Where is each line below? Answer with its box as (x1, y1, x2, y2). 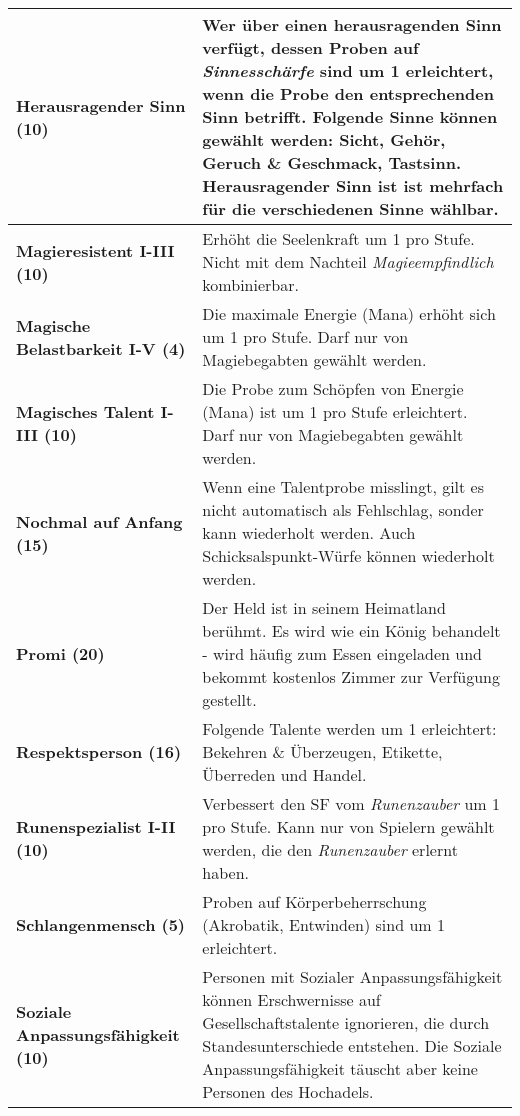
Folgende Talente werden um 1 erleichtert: (202, 717, 497, 740)
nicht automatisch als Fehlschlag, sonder (202, 498, 484, 521)
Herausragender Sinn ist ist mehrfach (202, 174, 504, 197)
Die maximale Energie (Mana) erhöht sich (202, 302, 496, 325)
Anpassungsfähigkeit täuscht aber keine (202, 1057, 478, 1080)
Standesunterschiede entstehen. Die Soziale (202, 1034, 502, 1057)
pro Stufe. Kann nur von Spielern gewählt (202, 815, 495, 838)
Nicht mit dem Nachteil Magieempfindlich (202, 250, 494, 273)
